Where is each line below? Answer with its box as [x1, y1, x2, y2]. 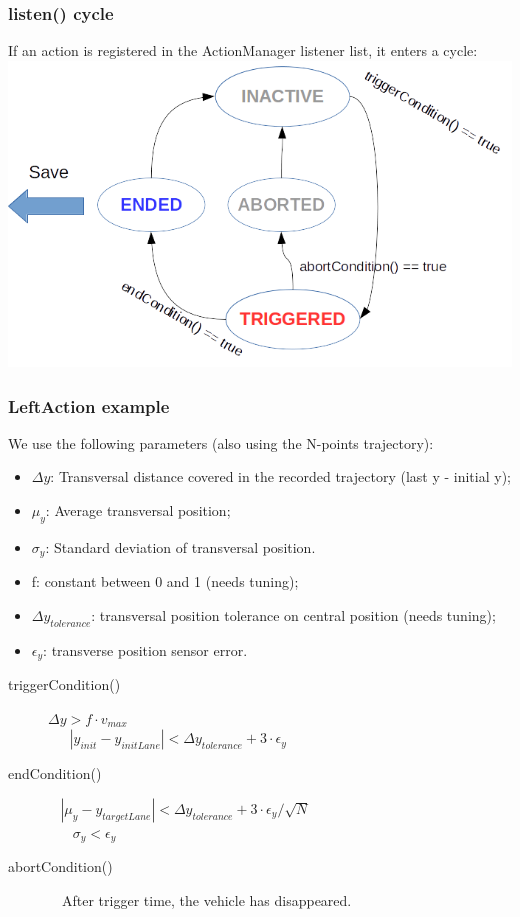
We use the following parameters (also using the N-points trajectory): [8, 432, 434, 453]
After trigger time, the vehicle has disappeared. [61, 889, 352, 910]
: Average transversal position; [45, 500, 231, 521]
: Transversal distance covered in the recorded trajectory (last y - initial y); [50, 466, 511, 487]
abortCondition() [8, 856, 113, 877]
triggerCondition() [8, 674, 121, 695]
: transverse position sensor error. [43, 639, 248, 660]
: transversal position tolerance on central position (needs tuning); [91, 604, 496, 625]
